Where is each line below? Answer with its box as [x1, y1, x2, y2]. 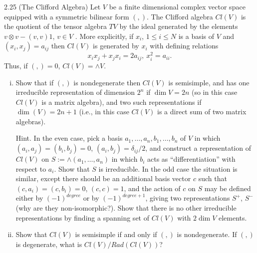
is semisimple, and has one [168, 77, 250, 87]
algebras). [15, 116, 46, 126]
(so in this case [191, 87, 238, 97]
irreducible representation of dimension [15, 87, 135, 97]
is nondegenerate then [73, 77, 141, 87]
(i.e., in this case [79, 106, 129, 117]
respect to [15, 163, 46, 174]
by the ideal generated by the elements [119, 21, 238, 31]
